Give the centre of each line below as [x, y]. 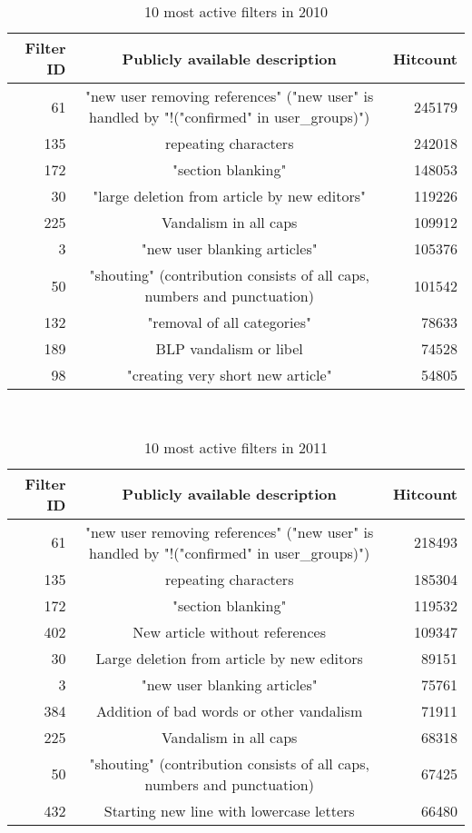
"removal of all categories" [229, 322]
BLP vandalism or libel [229, 348]
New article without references [229, 631]
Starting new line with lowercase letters [229, 810]
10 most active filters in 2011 [236, 447]
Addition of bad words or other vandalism [230, 710]
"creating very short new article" [229, 375]
